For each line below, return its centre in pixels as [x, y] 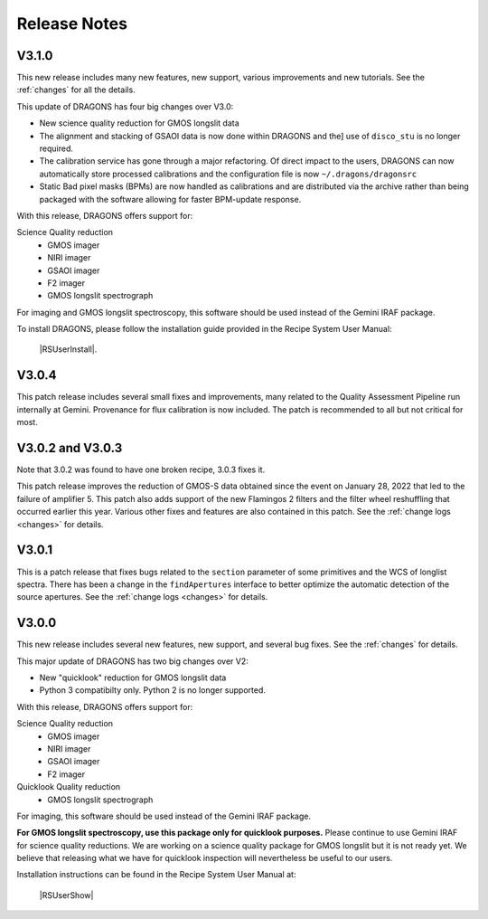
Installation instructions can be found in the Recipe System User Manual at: [156, 875]
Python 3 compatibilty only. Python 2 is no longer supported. [153, 690]
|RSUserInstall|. [68, 349]
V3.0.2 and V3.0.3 [70, 448]
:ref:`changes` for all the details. [76, 90]
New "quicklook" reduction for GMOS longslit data [133, 677]
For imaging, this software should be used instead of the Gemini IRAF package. [164, 816]
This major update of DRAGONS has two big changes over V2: [132, 661]
